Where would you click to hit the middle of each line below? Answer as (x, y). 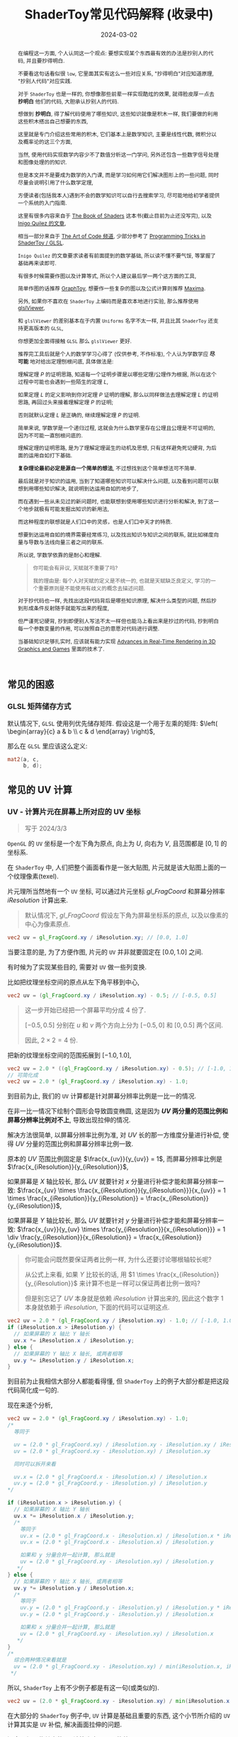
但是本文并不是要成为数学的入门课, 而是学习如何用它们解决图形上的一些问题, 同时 (118, 175)
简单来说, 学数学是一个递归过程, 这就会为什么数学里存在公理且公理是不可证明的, (116, 428)
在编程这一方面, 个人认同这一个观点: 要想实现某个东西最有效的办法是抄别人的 (113, 53)
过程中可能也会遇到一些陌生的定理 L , (63, 382)
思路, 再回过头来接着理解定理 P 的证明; (65, 402)
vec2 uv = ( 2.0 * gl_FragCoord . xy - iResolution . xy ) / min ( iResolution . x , (120, 1702)
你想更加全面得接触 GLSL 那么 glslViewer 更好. (75, 341)
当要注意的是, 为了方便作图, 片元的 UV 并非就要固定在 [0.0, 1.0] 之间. (105, 952)
